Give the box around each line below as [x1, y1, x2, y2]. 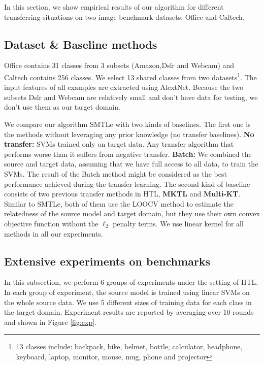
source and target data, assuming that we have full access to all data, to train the [4, 158, 258, 169]
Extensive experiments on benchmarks [4, 253, 211, 269]
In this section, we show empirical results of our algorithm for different [4, 2, 224, 12]
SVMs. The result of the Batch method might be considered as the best [4, 168, 227, 179]
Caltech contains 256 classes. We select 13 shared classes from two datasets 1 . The [4, 70, 257, 82]
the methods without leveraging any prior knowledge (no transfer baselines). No [4, 128, 254, 139]
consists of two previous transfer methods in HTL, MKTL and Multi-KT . [4, 188, 241, 199]
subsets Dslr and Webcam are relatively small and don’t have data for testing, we [4, 91, 258, 102]
